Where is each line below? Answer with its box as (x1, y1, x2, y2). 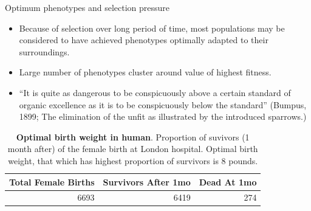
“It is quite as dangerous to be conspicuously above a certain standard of (19, 86, 291, 99)
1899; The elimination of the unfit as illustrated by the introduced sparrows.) (19, 110, 307, 123)
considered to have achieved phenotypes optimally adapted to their (19, 33, 268, 46)
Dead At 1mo (199, 175, 257, 188)
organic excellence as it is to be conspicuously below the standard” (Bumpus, (19, 98, 307, 111)
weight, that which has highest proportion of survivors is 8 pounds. (8, 154, 258, 167)
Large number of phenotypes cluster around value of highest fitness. (19, 66, 272, 78)
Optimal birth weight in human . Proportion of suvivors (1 (16, 130, 250, 143)
